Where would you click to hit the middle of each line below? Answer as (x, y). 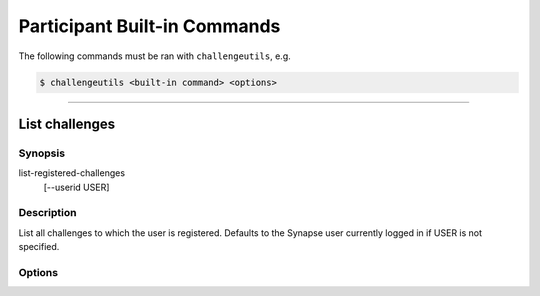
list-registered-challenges (71, 173)
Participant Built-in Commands (149, 26)
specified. (39, 247)
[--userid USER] (76, 187)
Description (47, 213)
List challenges (67, 123)
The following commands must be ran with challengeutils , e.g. (155, 56)
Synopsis (41, 153)
